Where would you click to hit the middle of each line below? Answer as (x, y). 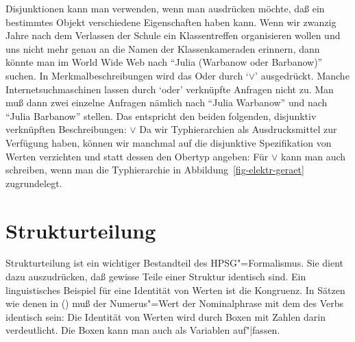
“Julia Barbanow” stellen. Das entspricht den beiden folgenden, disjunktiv (161, 115)
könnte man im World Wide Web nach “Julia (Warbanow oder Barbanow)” (164, 62)
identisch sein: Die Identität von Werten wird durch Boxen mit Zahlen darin (166, 316)
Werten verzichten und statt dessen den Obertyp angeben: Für (137, 156)
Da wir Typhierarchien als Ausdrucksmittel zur (238, 129)
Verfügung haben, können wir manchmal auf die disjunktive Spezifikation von (169, 142)
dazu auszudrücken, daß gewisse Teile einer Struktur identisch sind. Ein (156, 277)
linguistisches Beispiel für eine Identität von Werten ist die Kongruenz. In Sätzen (175, 290)
